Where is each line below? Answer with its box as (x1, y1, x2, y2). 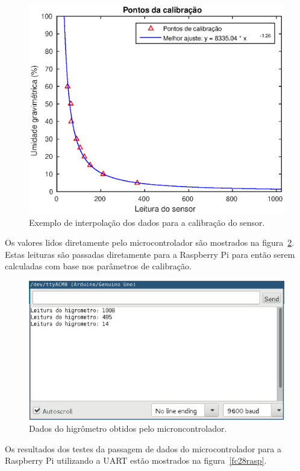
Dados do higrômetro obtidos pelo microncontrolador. (29, 422, 227, 435)
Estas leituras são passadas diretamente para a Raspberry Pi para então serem (5, 248, 295, 260)
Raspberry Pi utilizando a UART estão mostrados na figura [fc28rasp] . (5, 454, 267, 467)
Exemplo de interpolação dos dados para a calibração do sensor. (29, 216, 265, 228)
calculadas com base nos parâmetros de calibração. (5, 260, 192, 272)
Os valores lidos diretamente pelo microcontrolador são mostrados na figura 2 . (5, 236, 295, 249)
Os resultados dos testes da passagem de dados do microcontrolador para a (5, 442, 281, 455)
